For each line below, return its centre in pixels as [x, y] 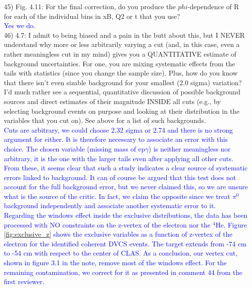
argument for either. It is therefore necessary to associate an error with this [116, 139]
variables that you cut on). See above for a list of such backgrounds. [105, 120]
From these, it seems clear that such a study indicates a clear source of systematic [126, 168]
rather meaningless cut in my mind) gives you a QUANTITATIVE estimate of [120, 53]
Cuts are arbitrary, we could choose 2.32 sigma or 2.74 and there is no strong [118, 129]
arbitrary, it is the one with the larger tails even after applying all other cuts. [119, 158]
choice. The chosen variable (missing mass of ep [75, 148]
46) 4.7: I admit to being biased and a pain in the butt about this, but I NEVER [125, 35]
